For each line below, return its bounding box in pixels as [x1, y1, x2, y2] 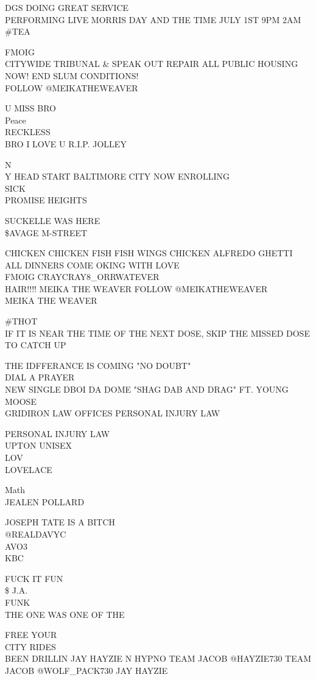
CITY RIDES [5, 640, 56, 653]
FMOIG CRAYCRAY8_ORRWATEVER [5, 270, 160, 283]
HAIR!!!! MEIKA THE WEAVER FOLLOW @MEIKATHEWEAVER [5, 282, 268, 295]
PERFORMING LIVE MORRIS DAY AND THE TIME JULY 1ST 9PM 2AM [5, 13, 301, 26]
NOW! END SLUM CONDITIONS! [5, 69, 139, 82]
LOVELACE [5, 463, 52, 475]
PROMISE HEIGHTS [5, 194, 87, 206]
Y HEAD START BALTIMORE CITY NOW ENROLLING [5, 170, 230, 183]
